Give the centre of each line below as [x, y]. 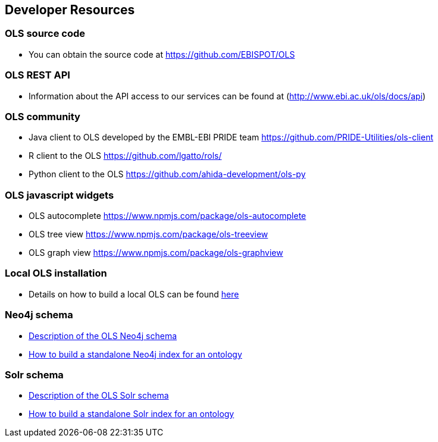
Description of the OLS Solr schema [99, 396]
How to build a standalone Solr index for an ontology [132, 414]
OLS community [43, 116]
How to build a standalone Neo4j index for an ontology [135, 354]
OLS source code [45, 34]
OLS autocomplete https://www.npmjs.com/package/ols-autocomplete [168, 216]
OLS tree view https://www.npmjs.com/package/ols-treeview [148, 234]
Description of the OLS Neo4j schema [103, 336]
